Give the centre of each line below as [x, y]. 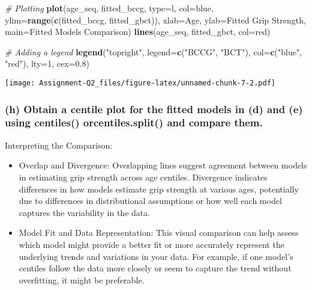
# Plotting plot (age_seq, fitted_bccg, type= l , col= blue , [109, 8]
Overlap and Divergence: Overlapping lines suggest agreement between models [163, 165]
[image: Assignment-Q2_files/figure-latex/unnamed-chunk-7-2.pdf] [140, 83]
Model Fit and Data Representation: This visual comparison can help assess [159, 233]
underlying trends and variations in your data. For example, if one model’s [156, 256]
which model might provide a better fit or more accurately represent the [151, 244]
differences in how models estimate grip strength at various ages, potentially [159, 189]
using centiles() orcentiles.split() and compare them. [134, 122]
